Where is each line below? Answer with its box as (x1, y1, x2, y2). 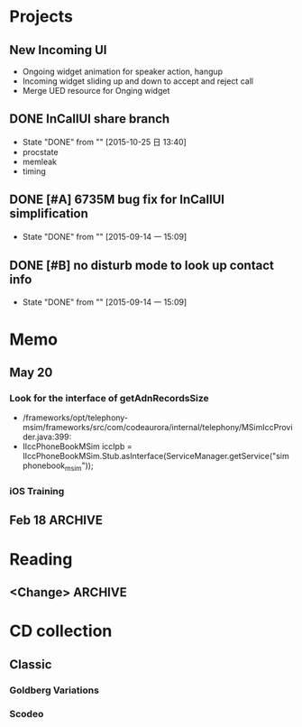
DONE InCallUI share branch (9, 111, 170, 127)
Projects (9, 6, 74, 27)
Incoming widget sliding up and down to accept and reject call (22, 76, 254, 87)
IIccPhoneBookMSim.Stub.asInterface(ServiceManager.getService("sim (22, 451, 290, 462)
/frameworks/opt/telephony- (22, 412, 129, 423)
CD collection (9, 621, 113, 641)
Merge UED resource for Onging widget (22, 86, 170, 96)
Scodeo (9, 708, 44, 721)
